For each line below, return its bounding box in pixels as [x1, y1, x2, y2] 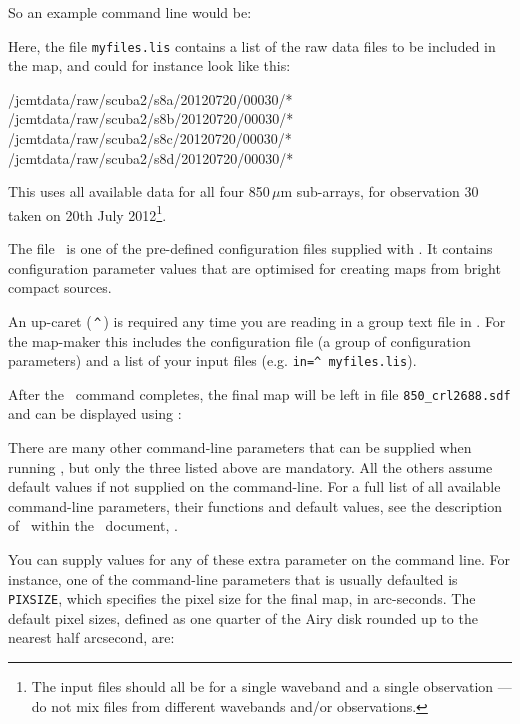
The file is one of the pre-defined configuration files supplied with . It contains [8, 238, 493, 259]
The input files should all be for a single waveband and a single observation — [31, 676, 512, 696]
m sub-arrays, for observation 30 [280, 181, 479, 202]
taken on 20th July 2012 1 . [8, 201, 167, 225]
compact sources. [8, 277, 112, 298]
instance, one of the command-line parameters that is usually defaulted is [8, 568, 458, 589]
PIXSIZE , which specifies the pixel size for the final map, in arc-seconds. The [8, 588, 476, 609]
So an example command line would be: [8, 2, 252, 22]
